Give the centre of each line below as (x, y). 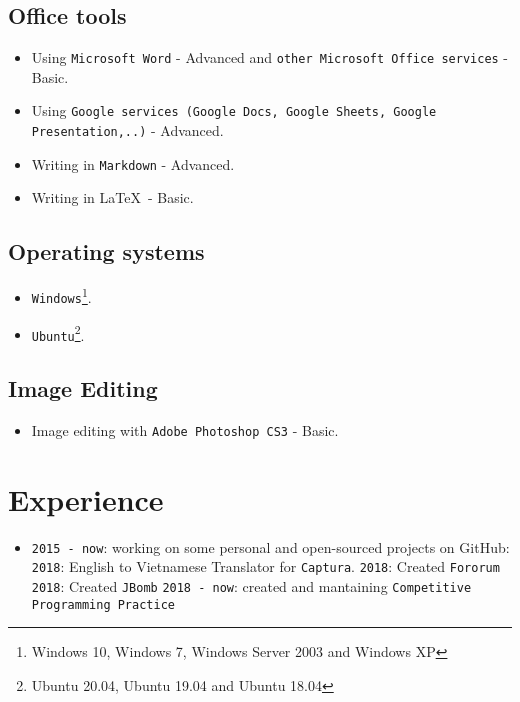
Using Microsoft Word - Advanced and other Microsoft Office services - (270, 57)
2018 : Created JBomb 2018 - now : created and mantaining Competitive (251, 586)
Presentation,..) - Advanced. (127, 130)
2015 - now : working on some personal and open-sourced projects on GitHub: (270, 546)
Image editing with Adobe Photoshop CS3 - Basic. (185, 430)
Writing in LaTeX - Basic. (112, 197)
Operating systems (106, 251)
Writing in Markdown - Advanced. (133, 163)
